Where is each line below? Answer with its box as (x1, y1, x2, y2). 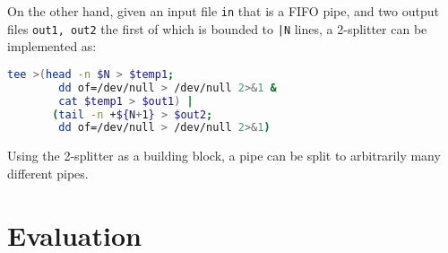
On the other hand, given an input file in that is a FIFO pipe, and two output (7, 2, 439, 20)
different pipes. (7, 163, 89, 182)
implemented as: (7, 37, 97, 56)
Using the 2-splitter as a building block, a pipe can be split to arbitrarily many (7, 146, 441, 165)
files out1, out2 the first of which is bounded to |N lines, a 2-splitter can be (7, 19, 427, 38)
